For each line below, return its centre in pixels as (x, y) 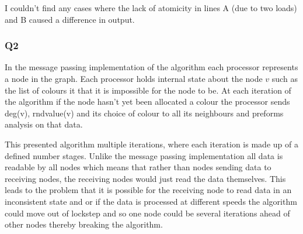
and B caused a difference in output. (70, 19)
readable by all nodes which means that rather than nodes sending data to (138, 167)
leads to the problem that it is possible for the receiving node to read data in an (148, 190)
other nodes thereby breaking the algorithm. (84, 224)
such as (285, 78)
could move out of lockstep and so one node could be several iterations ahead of (147, 213)
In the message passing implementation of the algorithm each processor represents (151, 67)
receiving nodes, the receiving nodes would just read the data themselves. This (145, 178)
